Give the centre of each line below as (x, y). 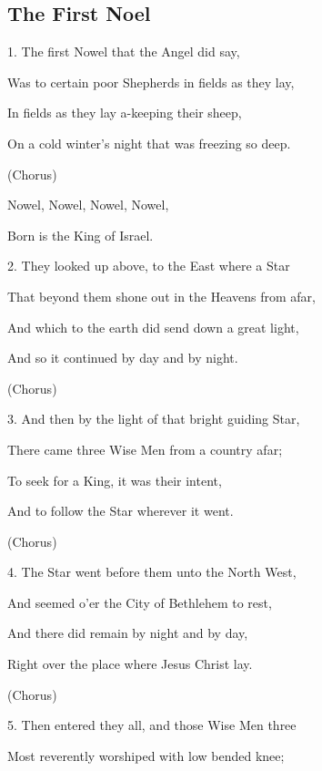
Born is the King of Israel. (80, 235)
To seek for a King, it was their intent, (115, 480)
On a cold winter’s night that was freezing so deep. (149, 143)
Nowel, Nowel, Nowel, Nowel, (88, 205)
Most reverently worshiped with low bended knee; (146, 755)
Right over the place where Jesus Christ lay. (130, 664)
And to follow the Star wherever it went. (121, 511)
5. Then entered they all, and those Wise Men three (152, 725)
